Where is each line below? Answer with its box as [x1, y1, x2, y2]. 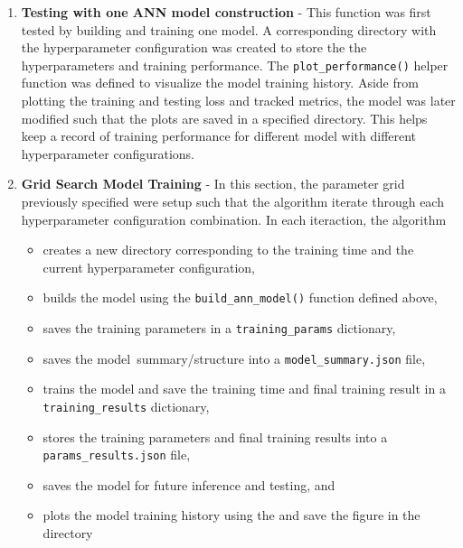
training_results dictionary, [43, 396, 210, 415]
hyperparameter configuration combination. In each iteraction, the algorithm [21, 209, 447, 228]
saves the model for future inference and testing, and [43, 475, 335, 494]
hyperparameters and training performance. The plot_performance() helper [21, 55, 449, 74]
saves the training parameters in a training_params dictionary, [43, 319, 396, 338]
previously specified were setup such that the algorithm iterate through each [21, 192, 444, 210]
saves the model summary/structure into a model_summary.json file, [43, 348, 426, 367]
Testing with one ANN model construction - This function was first [21, 3, 431, 21]
